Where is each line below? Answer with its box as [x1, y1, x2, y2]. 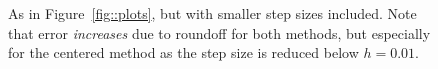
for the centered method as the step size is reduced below [8, 42, 359, 63]
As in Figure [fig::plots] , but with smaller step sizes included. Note [8, 3, 417, 23]
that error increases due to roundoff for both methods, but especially [8, 22, 431, 43]
